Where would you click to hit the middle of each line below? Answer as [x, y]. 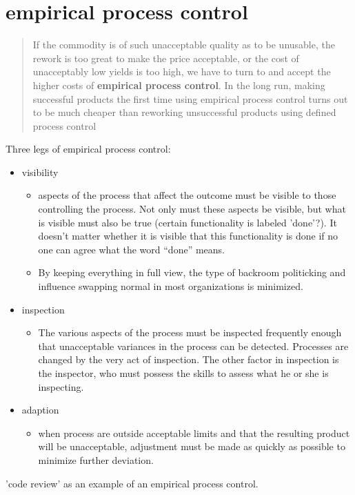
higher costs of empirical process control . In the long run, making [179, 85]
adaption [40, 410]
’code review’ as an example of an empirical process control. [132, 483]
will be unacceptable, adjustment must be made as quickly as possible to [192, 446]
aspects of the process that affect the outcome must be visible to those [187, 195]
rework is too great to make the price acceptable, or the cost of [166, 58]
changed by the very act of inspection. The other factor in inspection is [189, 359]
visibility [40, 172]
